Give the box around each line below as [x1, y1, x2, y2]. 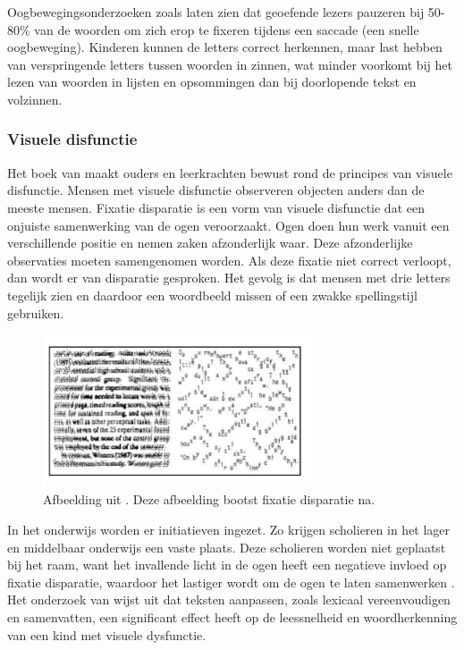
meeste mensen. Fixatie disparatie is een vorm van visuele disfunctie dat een [7, 198, 425, 216]
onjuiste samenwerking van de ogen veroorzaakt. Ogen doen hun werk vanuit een [7, 215, 450, 234]
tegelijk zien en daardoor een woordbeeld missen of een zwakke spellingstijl [7, 285, 418, 304]
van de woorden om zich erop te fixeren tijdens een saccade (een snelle [34, 20, 419, 38]
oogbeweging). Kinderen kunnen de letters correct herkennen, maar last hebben [7, 38, 443, 56]
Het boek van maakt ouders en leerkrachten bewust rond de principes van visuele [7, 163, 452, 181]
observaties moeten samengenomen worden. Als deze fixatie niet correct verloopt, [7, 250, 451, 269]
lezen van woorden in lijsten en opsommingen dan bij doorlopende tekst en [7, 72, 417, 91]
